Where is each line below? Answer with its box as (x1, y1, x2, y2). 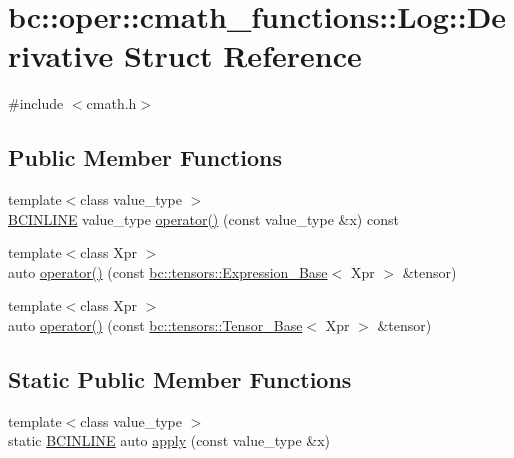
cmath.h (86, 93, 137, 114)
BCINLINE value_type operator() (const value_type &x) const (8, 208, 399, 229)
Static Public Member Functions (8, 364, 352, 395)
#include (8, 93, 64, 114)
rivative (8, 35, 114, 76)
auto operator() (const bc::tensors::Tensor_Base (8, 315, 303, 336)
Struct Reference (124, 35, 362, 76)
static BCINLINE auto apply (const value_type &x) (8, 430, 330, 451)
